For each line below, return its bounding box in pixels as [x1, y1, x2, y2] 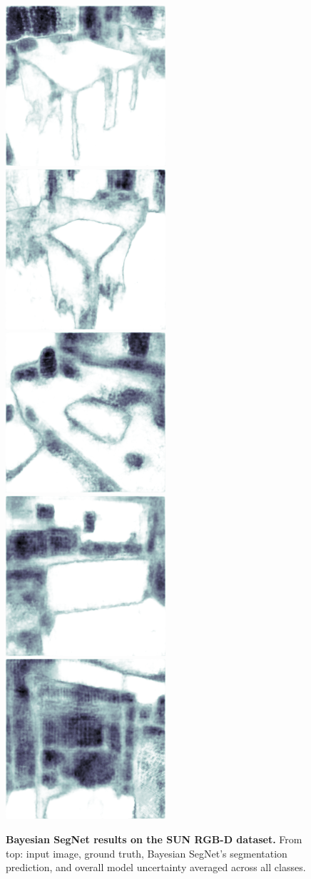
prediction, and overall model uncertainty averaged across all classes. [6, 860, 306, 875]
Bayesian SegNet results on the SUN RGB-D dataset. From [6, 831, 302, 846]
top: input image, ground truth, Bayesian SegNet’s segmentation [6, 845, 287, 860]
